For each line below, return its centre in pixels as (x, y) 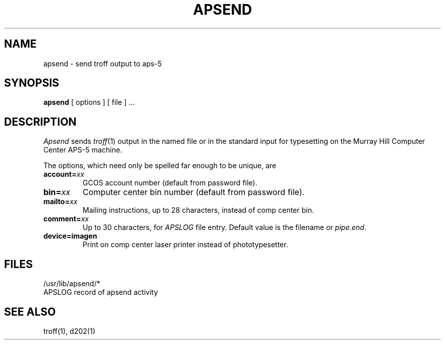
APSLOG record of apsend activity (101, 292)
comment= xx (66, 219)
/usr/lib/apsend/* (72, 284)
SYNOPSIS (32, 83)
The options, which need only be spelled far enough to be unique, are (160, 166)
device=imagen (70, 236)
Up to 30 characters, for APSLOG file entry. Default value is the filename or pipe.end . (225, 227)
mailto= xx (60, 202)
